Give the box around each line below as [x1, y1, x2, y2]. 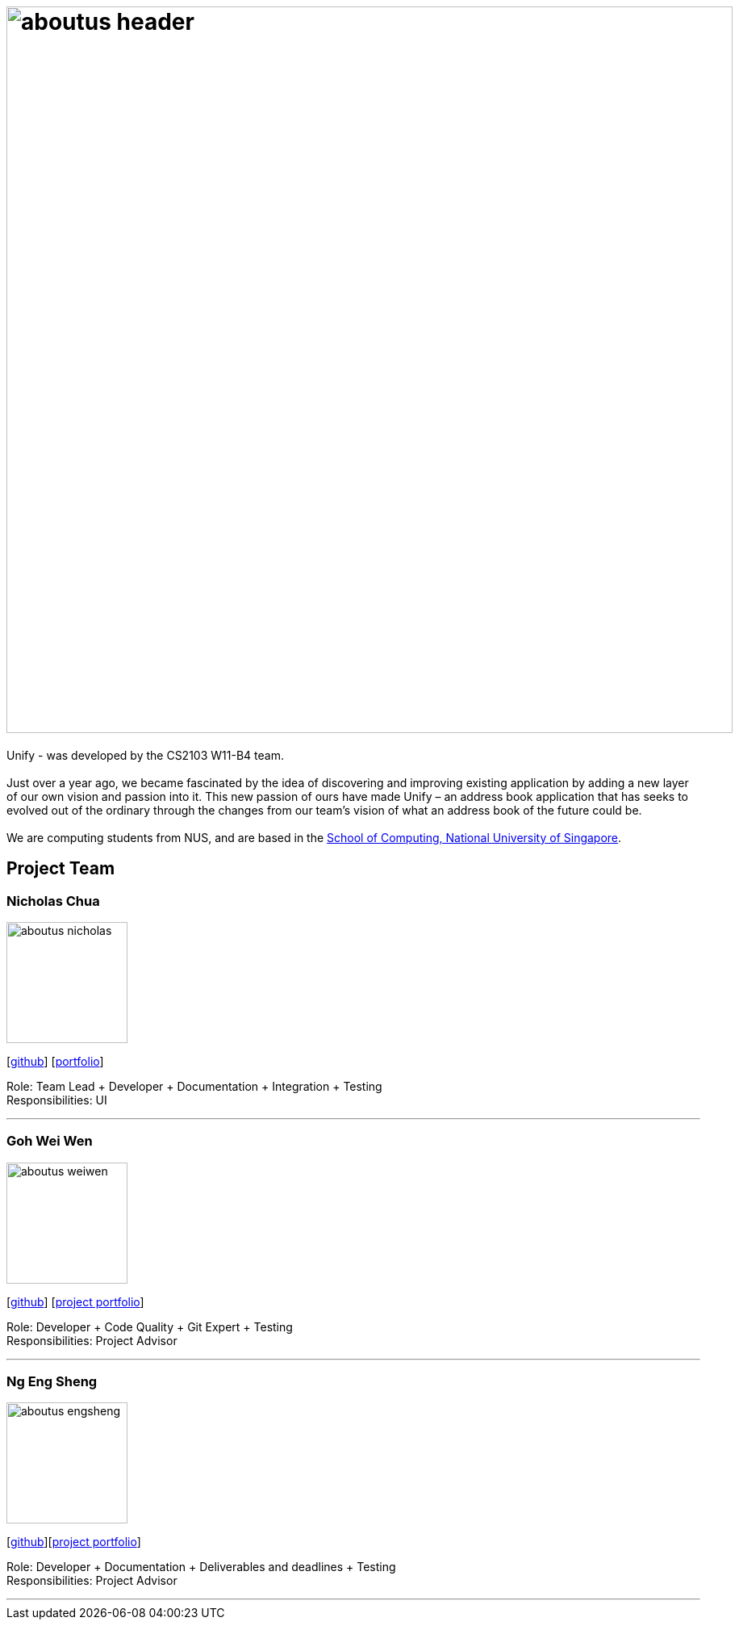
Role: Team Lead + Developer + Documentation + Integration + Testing [6, 1079, 382, 1093]
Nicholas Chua [6, 892, 100, 909]
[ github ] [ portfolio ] [6, 1054, 104, 1068]
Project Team [6, 858, 115, 879]
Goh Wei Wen [6, 1133, 93, 1150]
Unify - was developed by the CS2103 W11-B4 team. [6, 748, 284, 762]
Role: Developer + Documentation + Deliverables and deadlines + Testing [6, 1560, 396, 1574]
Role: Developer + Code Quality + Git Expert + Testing [6, 1319, 293, 1334]
